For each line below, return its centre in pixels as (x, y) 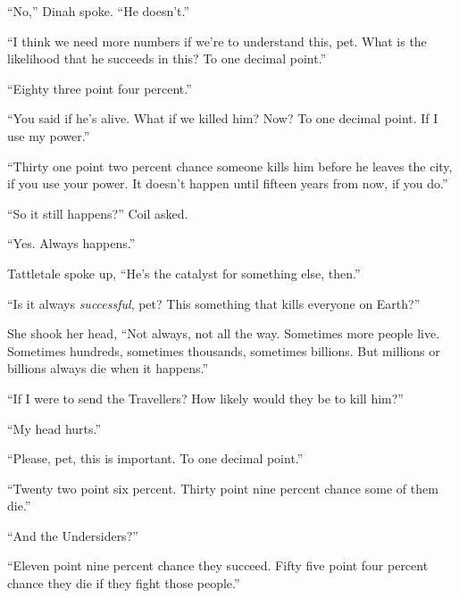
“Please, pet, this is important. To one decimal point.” (155, 458)
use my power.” (49, 135)
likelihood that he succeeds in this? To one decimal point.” (167, 58)
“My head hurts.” (54, 428)
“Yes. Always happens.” (71, 243)
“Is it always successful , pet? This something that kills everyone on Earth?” (214, 303)
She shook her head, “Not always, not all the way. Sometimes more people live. (224, 333)
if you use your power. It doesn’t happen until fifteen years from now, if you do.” (228, 183)
